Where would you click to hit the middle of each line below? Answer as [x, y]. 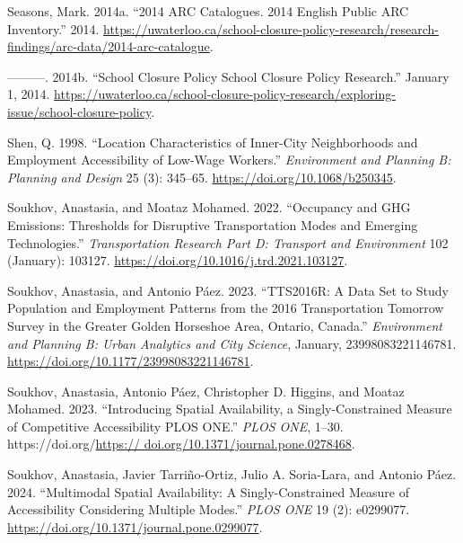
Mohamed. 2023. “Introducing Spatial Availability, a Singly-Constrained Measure [230, 409]
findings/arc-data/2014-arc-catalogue [109, 46]
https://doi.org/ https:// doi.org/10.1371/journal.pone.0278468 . [181, 444]
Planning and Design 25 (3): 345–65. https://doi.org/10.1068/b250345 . [202, 177]
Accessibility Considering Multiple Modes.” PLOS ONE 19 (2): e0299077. [209, 509]
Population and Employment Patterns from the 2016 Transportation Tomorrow [226, 308]
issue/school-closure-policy [79, 111]
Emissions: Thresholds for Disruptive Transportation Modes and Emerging [213, 224]
